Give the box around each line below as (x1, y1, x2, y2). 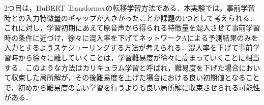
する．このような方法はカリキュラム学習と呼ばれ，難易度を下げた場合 (4, 62, 239, 73)
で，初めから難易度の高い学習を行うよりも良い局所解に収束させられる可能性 (4, 82, 260, 92)
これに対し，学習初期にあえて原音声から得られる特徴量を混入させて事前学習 (4, 22, 260, 33)
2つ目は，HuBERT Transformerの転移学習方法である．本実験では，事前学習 (4, 3, 255, 13)
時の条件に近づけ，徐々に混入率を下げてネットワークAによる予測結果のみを (4, 32, 258, 43)
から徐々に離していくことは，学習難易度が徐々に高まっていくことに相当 (18, 52, 260, 62)
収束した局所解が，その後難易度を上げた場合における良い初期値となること (11, 72, 260, 83)
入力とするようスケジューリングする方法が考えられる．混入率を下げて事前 (4, 42, 253, 53)
